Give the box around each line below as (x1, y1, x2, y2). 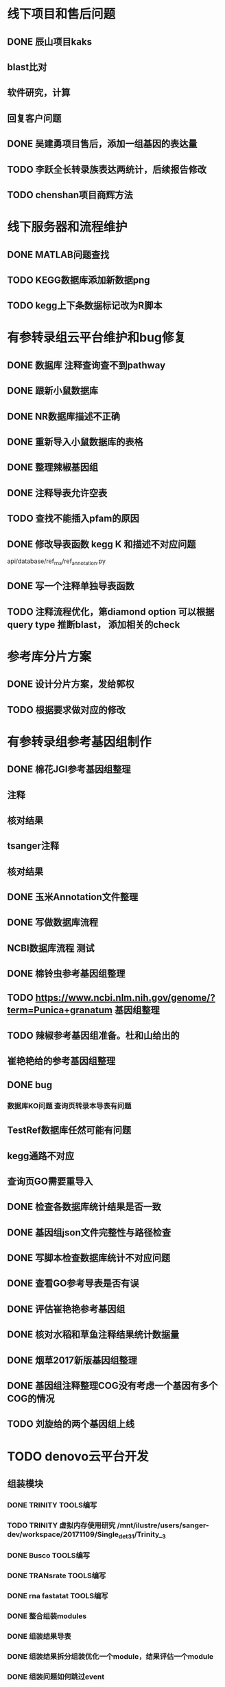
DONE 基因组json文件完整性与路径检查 (7, 1227, 171, 1238)
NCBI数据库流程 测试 (7, 942, 95, 954)
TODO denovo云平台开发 (7, 1448, 149, 1464)
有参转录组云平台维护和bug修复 (7, 330, 187, 346)
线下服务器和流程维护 (7, 220, 128, 235)
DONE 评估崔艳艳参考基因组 (7, 1303, 126, 1315)
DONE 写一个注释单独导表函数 (7, 580, 135, 592)
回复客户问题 (7, 112, 62, 124)
